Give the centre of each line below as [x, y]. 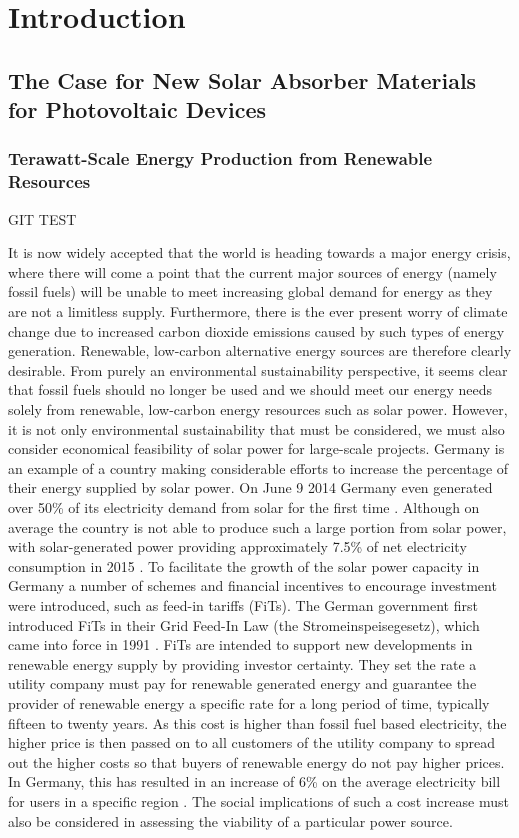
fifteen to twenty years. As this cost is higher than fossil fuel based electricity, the [257, 722]
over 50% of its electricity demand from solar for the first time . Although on [244, 507]
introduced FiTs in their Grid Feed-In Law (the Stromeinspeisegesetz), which [244, 624]
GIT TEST [42, 218]
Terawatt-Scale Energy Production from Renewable [220, 158]
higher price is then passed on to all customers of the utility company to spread [252, 742]
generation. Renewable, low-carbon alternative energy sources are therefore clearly [260, 350]
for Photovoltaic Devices [137, 109]
